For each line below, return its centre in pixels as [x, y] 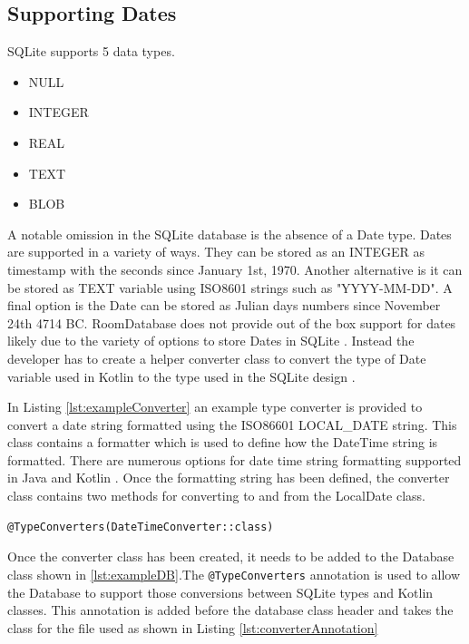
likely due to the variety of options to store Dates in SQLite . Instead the [211, 341]
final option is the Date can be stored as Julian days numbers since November [224, 305]
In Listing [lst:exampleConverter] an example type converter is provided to [215, 407]
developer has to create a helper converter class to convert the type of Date [217, 358]
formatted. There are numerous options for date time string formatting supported [234, 459]
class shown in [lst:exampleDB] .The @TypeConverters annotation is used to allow [234, 574]
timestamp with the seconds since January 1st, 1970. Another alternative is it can [235, 269]
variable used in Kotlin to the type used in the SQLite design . [181, 376]
